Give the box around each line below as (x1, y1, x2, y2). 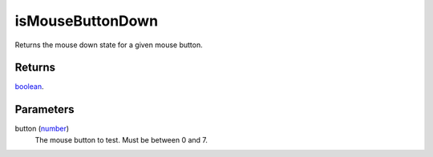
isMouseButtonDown (14, 12, 159, 30)
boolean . (14, 82, 44, 91)
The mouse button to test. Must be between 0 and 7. (34, 135, 208, 144)
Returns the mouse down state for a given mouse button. (14, 40, 204, 50)
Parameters (14, 103, 75, 116)
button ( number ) (14, 124, 70, 134)
